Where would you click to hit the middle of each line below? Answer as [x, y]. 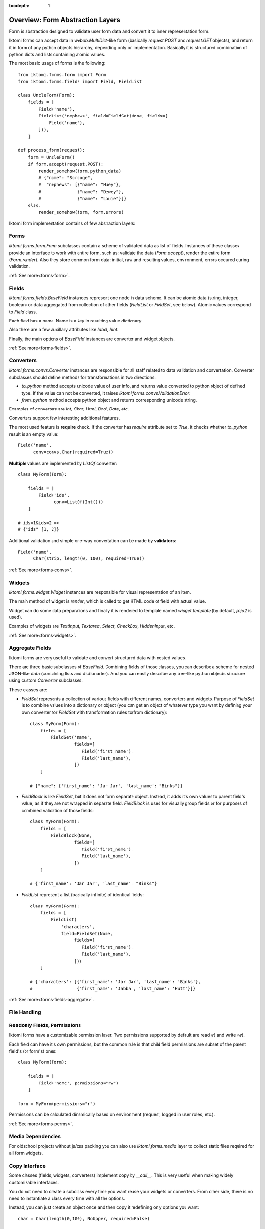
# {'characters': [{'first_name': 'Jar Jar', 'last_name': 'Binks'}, [116, 981]
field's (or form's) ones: [33, 1051]
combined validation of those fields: [58, 810]
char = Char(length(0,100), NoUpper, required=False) [84, 1219]
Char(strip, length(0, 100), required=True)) [89, 559]
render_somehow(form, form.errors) [81, 212]
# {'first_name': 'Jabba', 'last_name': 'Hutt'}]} [113, 989]
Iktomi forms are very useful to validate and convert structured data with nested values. [98, 658]
